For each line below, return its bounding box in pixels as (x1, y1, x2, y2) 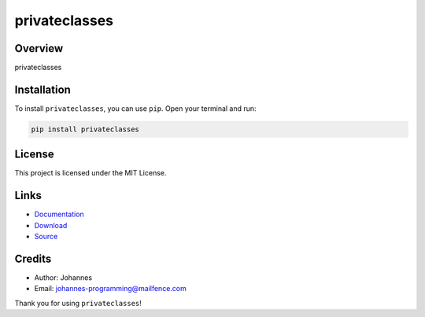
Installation (14, 83, 71, 96)
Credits (14, 252, 52, 265)
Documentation (34, 209, 84, 219)
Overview (14, 42, 64, 55)
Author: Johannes (34, 273, 93, 282)
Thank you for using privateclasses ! (14, 298, 142, 308)
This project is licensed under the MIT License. (14, 168, 167, 178)
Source (34, 232, 58, 241)
